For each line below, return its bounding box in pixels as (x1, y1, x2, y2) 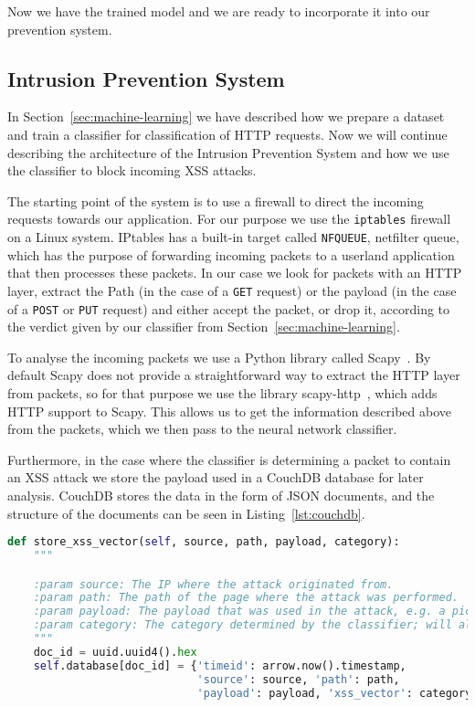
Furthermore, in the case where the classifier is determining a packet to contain (7, 449, 451, 469)
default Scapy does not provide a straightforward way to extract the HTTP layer (7, 365, 460, 385)
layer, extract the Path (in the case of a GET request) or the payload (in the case (7, 280, 457, 300)
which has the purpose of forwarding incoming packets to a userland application (7, 245, 455, 264)
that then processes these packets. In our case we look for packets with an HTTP (7, 263, 462, 282)
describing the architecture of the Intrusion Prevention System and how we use (7, 142, 449, 162)
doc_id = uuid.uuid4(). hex (33, 645, 197, 659)
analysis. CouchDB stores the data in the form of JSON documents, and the (7, 485, 435, 504)
